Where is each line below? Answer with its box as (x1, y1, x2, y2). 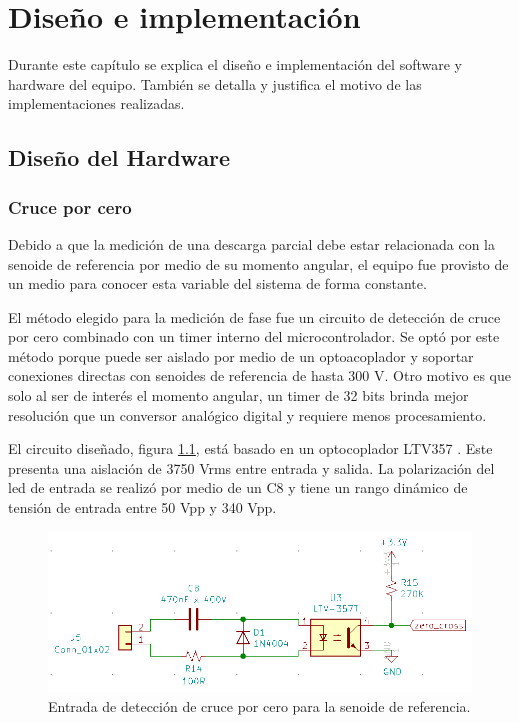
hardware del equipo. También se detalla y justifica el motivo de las (8, 73, 422, 94)
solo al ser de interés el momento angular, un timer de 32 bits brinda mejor (8, 385, 469, 406)
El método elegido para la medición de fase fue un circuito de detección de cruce (8, 306, 501, 327)
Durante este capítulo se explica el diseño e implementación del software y (8, 54, 462, 75)
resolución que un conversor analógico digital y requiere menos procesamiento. (8, 404, 487, 425)
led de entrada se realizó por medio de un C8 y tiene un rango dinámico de (8, 477, 468, 498)
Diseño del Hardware (8, 142, 231, 173)
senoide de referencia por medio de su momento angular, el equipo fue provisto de (8, 253, 509, 274)
